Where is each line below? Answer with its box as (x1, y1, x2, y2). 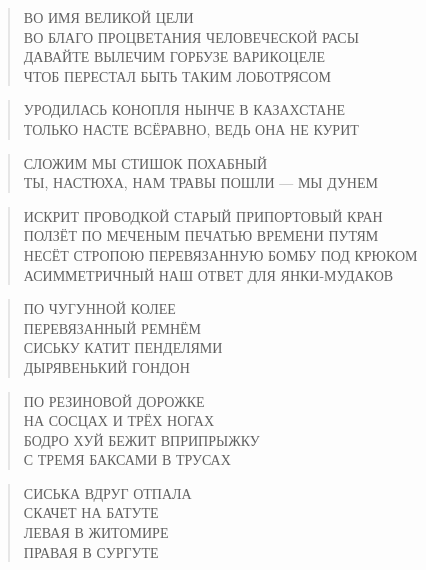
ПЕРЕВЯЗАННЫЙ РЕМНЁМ (23, 317, 201, 338)
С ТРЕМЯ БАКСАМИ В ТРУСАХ (23, 449, 231, 470)
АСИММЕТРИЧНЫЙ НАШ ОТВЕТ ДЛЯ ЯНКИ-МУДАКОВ (23, 264, 394, 285)
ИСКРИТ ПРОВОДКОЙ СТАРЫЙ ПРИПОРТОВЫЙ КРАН (23, 205, 383, 226)
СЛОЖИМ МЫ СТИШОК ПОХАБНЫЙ (23, 152, 268, 173)
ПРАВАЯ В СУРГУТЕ (23, 541, 159, 562)
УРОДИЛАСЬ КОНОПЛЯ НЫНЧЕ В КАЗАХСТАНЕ (23, 99, 346, 120)
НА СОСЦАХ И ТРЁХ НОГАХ (23, 410, 215, 431)
